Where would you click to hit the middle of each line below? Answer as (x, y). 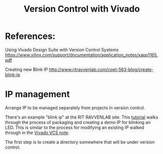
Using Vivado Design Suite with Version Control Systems (62, 50)
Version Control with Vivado (82, 9)
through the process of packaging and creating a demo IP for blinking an (78, 122)
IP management (37, 94)
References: (30, 36)
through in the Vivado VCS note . (37, 133)
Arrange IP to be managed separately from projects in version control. (75, 107)
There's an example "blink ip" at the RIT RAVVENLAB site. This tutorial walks (81, 117)
